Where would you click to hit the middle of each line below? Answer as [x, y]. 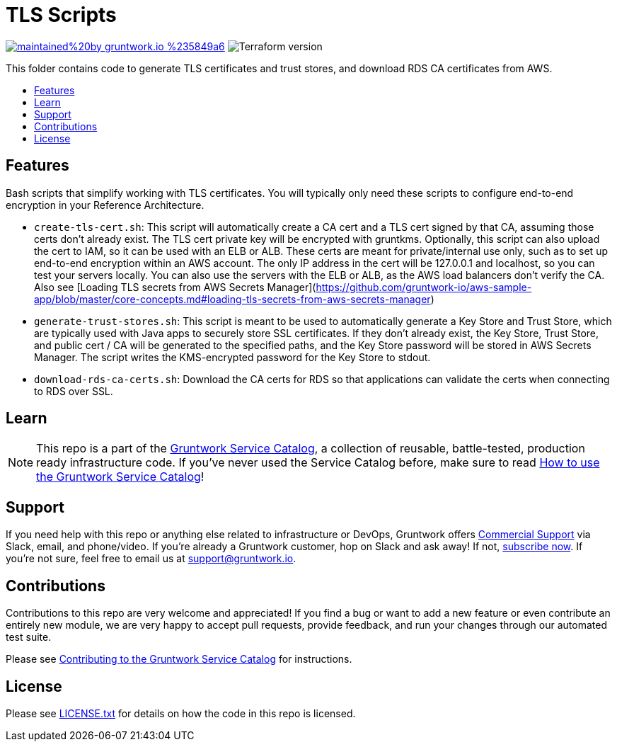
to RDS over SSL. [74, 391]
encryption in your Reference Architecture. [105, 205]
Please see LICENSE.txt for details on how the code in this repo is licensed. [181, 713]
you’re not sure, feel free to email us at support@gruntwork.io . [151, 559]
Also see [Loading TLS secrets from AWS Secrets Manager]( [175, 287]
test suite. [29, 637]
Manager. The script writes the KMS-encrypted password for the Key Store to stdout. [232, 357]
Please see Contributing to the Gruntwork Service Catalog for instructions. [179, 659]
